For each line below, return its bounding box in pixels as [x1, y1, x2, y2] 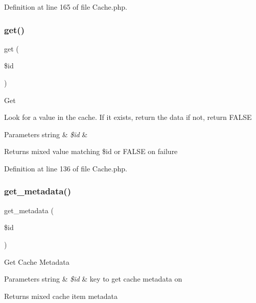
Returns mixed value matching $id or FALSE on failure [4, 146, 178, 157]
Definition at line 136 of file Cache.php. [4, 163, 127, 173]
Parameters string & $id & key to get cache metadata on [4, 273, 182, 284]
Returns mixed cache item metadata [4, 290, 118, 301]
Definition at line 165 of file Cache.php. [4, 2, 127, 12]
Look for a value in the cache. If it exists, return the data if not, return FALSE [4, 112, 252, 122]
